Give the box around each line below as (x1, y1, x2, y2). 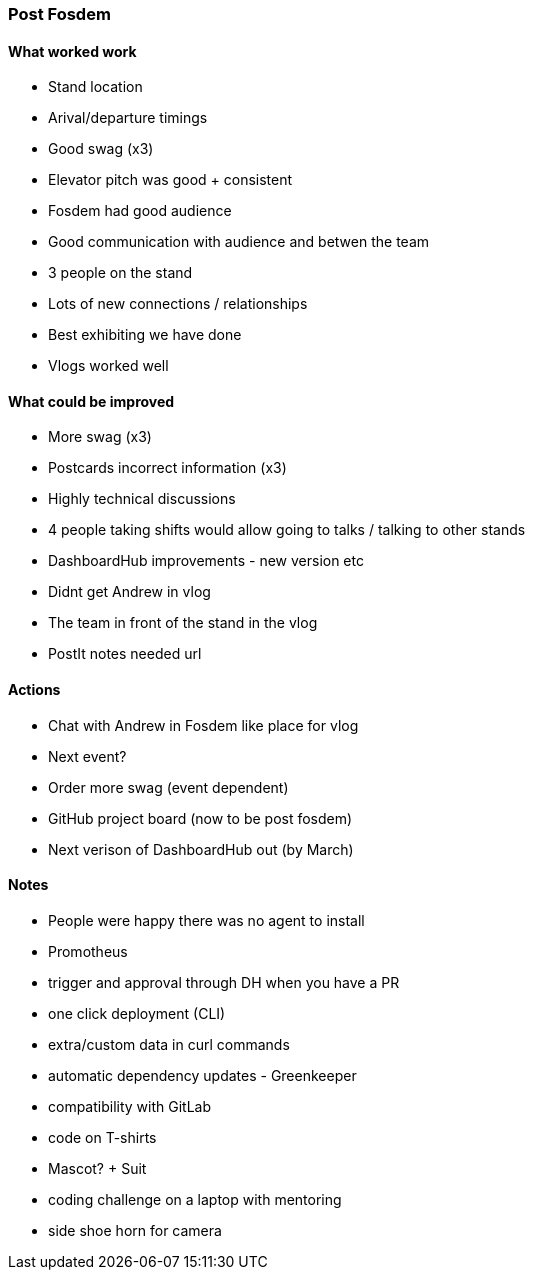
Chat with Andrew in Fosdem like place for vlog (48, 716, 359, 734)
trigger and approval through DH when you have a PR (48, 973, 400, 991)
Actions (8, 681, 61, 699)
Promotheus (48, 942, 128, 960)
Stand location (48, 78, 143, 96)
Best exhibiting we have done (48, 326, 242, 344)
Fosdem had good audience (48, 202, 232, 220)
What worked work (8, 42, 137, 60)
